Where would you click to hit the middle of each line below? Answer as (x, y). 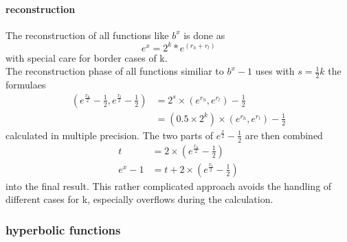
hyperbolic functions (63, 229)
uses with (275, 71)
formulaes (26, 85)
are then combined (284, 135)
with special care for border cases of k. (87, 57)
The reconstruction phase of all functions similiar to (115, 71)
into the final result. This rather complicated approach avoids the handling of (169, 185)
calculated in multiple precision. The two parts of (110, 135)
